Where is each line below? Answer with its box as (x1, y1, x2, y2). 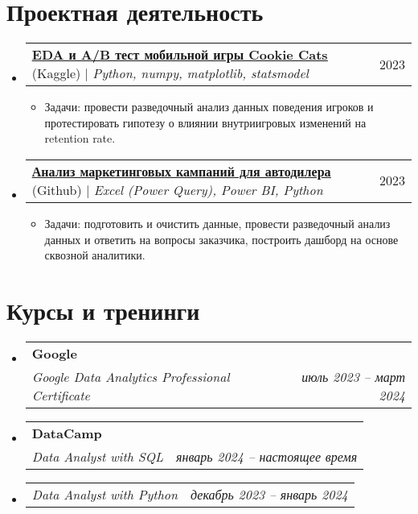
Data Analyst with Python (31, 484, 178, 504)
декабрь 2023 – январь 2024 (191, 484, 348, 504)
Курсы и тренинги (6, 293, 200, 326)
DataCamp (31, 423, 102, 442)
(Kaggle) (31, 64, 81, 83)
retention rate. (44, 130, 116, 147)
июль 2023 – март (301, 367, 405, 386)
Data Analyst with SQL (31, 446, 164, 466)
